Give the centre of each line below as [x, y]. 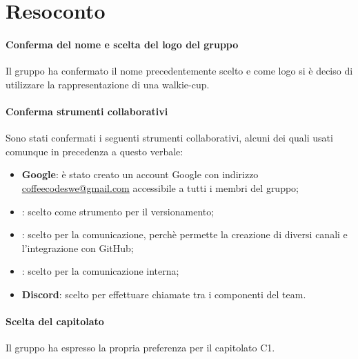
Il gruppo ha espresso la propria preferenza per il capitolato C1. [140, 348]
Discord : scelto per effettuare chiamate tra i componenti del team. [164, 294]
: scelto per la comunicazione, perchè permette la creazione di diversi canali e [185, 234]
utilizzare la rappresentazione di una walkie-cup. [108, 84]
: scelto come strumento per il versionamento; [118, 211]
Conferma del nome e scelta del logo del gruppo [122, 44]
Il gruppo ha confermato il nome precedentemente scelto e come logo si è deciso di [179, 71]
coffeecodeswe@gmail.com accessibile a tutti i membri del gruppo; [160, 187]
